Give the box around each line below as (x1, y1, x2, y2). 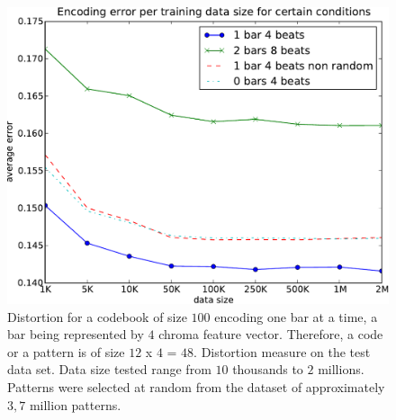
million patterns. (29, 395, 121, 414)
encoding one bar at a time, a (214, 307, 378, 326)
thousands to (232, 360, 303, 379)
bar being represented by (7, 325, 144, 344)
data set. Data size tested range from (7, 360, 211, 379)
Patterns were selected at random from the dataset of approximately (7, 377, 385, 396)
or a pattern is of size (7, 342, 125, 361)
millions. (318, 360, 364, 379)
